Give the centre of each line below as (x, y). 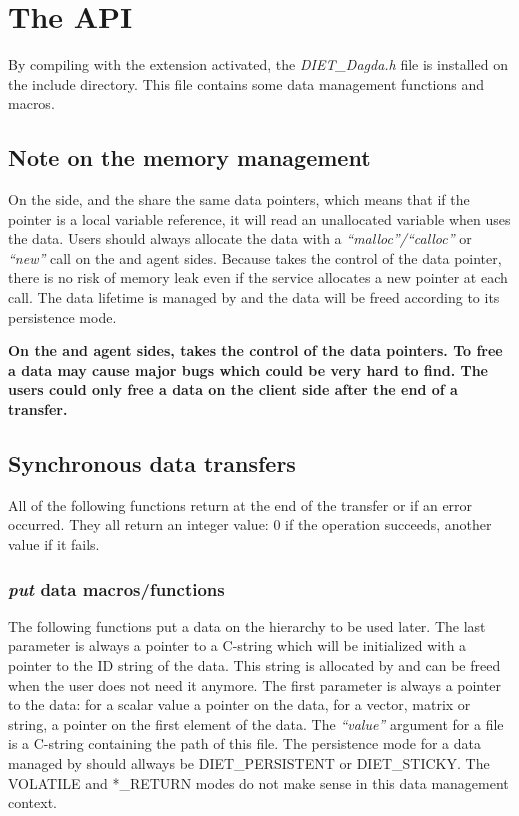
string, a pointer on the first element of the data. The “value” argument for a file (256, 723)
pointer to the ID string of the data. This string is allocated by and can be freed (254, 665)
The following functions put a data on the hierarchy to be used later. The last (247, 625)
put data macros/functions (116, 588)
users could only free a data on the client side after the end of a (233, 389)
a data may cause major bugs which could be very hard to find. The (248, 369)
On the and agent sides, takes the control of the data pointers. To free (255, 350)
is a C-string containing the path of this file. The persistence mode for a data (244, 743)
